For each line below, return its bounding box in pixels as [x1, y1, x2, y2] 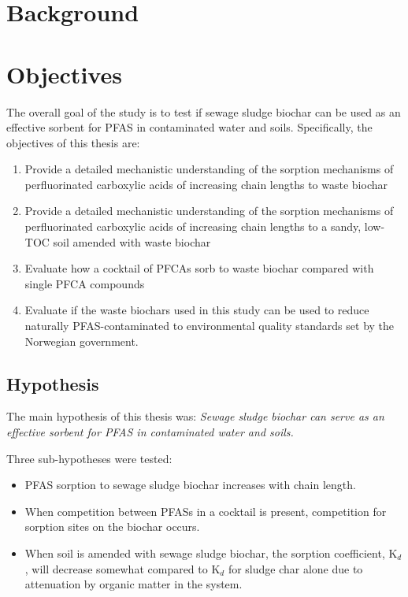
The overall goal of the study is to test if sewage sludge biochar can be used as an [6, 103, 401, 120]
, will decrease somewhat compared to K [24, 560, 221, 577]
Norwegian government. [24, 332, 139, 349]
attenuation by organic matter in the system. [24, 576, 243, 592]
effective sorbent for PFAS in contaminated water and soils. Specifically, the [6, 119, 373, 135]
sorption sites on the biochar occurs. [24, 518, 200, 535]
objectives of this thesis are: [6, 134, 140, 150]
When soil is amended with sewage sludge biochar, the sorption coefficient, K [24, 544, 398, 561]
